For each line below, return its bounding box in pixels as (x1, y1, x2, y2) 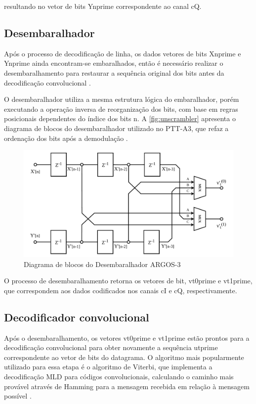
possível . (4, 391, 32, 401)
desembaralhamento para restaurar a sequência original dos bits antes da (4, 67, 224, 78)
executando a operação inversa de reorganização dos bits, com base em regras (4, 103, 238, 114)
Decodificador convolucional (4, 309, 149, 324)
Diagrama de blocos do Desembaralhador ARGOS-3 (24, 259, 181, 269)
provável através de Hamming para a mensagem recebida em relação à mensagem (4, 381, 250, 391)
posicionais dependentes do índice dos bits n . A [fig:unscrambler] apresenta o (4, 113, 236, 124)
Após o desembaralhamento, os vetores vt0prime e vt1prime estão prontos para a (4, 332, 250, 343)
